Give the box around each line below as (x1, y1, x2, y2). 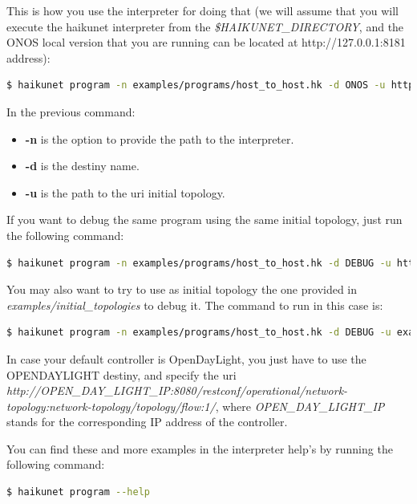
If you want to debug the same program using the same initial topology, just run (6, 211, 403, 228)
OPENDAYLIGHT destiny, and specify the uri (6, 366, 237, 383)
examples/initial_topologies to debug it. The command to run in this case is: (6, 296, 383, 313)
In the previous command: (6, 103, 136, 120)
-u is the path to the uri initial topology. (25, 184, 225, 201)
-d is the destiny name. (25, 157, 140, 174)
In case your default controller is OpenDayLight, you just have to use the (6, 350, 366, 367)
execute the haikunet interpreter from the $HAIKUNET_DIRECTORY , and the (6, 18, 404, 35)
